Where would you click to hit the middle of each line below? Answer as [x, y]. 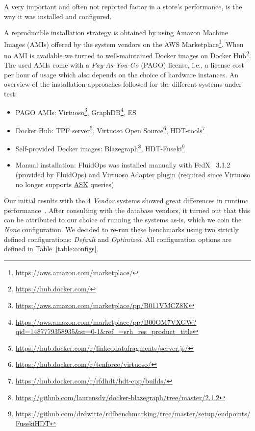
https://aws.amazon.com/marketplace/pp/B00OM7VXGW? [106, 322]
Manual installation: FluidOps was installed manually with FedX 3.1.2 [123, 165]
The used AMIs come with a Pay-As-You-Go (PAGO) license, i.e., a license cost [124, 65]
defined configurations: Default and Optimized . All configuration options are [118, 239]
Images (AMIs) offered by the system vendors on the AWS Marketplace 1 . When [124, 43]
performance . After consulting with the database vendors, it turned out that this [127, 210]
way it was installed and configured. [58, 16]
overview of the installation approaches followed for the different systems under [123, 84]
